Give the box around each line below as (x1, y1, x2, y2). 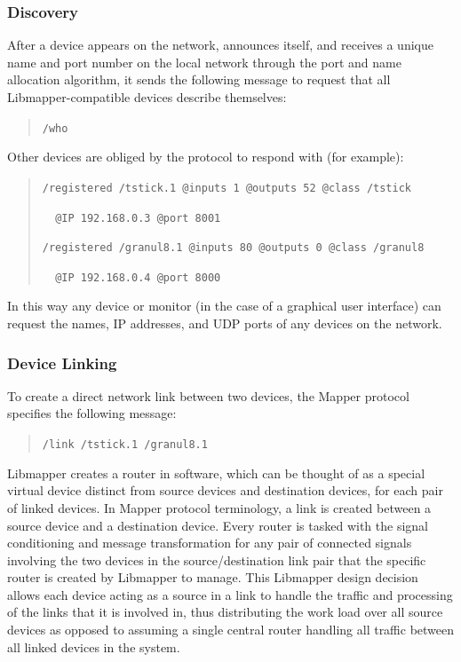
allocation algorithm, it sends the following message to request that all (7, 70, 391, 89)
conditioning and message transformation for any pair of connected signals (7, 533, 412, 552)
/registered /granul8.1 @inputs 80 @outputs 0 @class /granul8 (42, 241, 425, 255)
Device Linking (7, 351, 117, 374)
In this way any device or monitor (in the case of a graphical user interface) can (7, 296, 441, 315)
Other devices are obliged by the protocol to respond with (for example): (7, 147, 404, 166)
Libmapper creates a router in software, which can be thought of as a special (7, 463, 425, 482)
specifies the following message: (7, 404, 177, 422)
